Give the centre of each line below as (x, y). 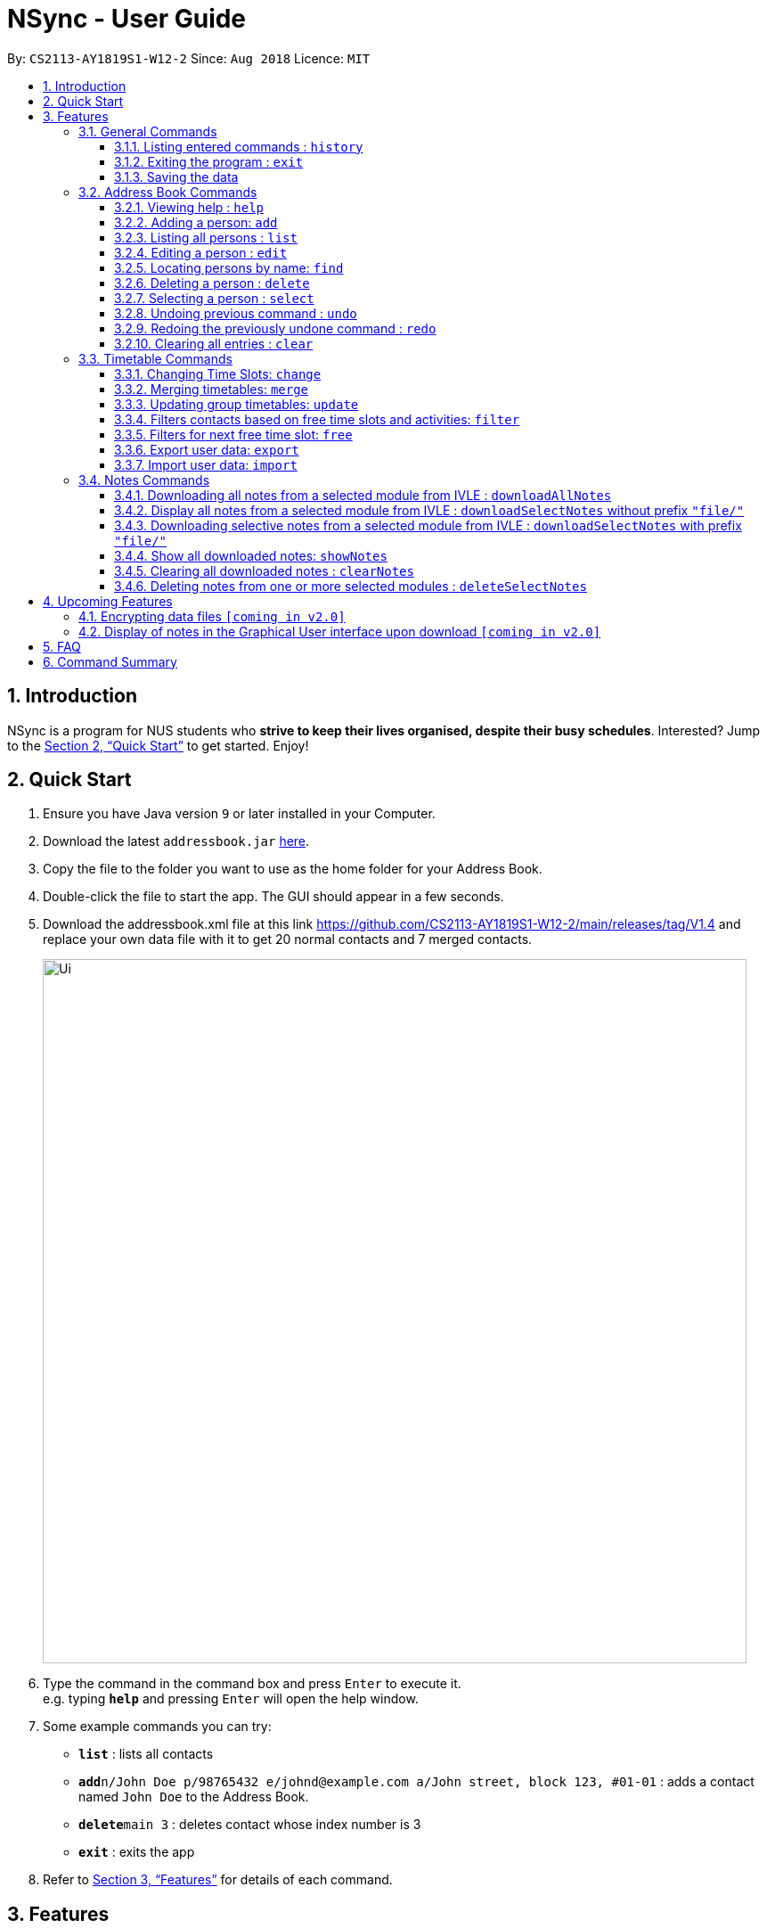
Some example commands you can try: (157, 1727)
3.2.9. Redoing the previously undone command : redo (275, 328)
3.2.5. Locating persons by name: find (229, 267)
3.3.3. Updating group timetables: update (237, 404)
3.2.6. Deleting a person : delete (212, 283)
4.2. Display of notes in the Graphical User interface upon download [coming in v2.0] (340, 631)
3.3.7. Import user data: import (206, 464)
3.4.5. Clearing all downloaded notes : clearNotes (264, 570)
